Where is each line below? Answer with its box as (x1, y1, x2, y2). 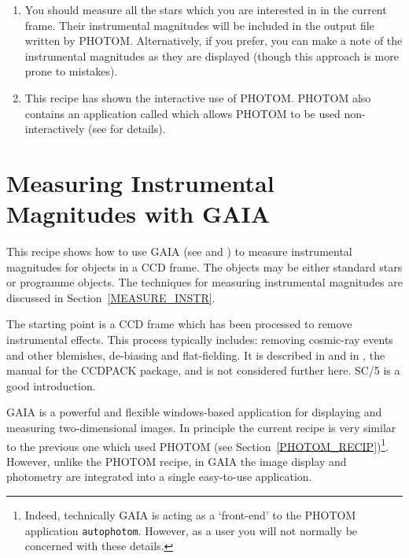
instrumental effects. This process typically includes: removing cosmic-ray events (6, 331, 393, 348)
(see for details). (87, 120, 166, 137)
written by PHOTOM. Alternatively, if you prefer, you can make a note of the (24, 32, 403, 49)
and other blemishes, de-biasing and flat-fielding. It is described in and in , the (6, 346, 385, 363)
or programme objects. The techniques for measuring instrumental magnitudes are (6, 274, 403, 290)
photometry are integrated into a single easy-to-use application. (6, 468, 312, 485)
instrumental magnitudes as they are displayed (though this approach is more (24, 47, 399, 64)
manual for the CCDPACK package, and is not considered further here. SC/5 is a (6, 362, 400, 379)
